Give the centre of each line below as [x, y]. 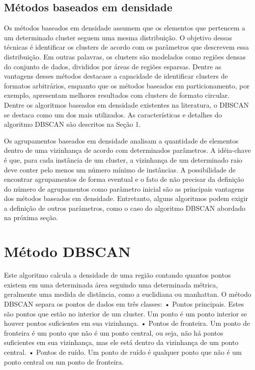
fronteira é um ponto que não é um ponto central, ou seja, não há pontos [114, 332]
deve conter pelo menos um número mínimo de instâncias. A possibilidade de [120, 169]
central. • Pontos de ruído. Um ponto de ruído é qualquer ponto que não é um [123, 352]
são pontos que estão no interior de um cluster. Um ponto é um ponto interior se [126, 313]
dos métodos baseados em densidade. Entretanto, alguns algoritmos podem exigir [126, 198]
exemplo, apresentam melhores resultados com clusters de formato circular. [117, 95]
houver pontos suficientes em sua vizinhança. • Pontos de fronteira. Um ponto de [127, 323]
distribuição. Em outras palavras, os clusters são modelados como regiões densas [125, 56]
